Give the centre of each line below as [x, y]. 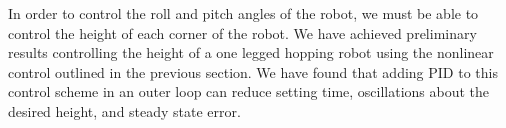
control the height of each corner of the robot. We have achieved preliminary [242, 32]
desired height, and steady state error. [124, 110]
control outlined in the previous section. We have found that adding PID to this [253, 71]
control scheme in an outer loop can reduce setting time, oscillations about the [249, 91]
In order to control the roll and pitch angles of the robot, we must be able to [243, 13]
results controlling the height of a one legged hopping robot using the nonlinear [251, 52]
